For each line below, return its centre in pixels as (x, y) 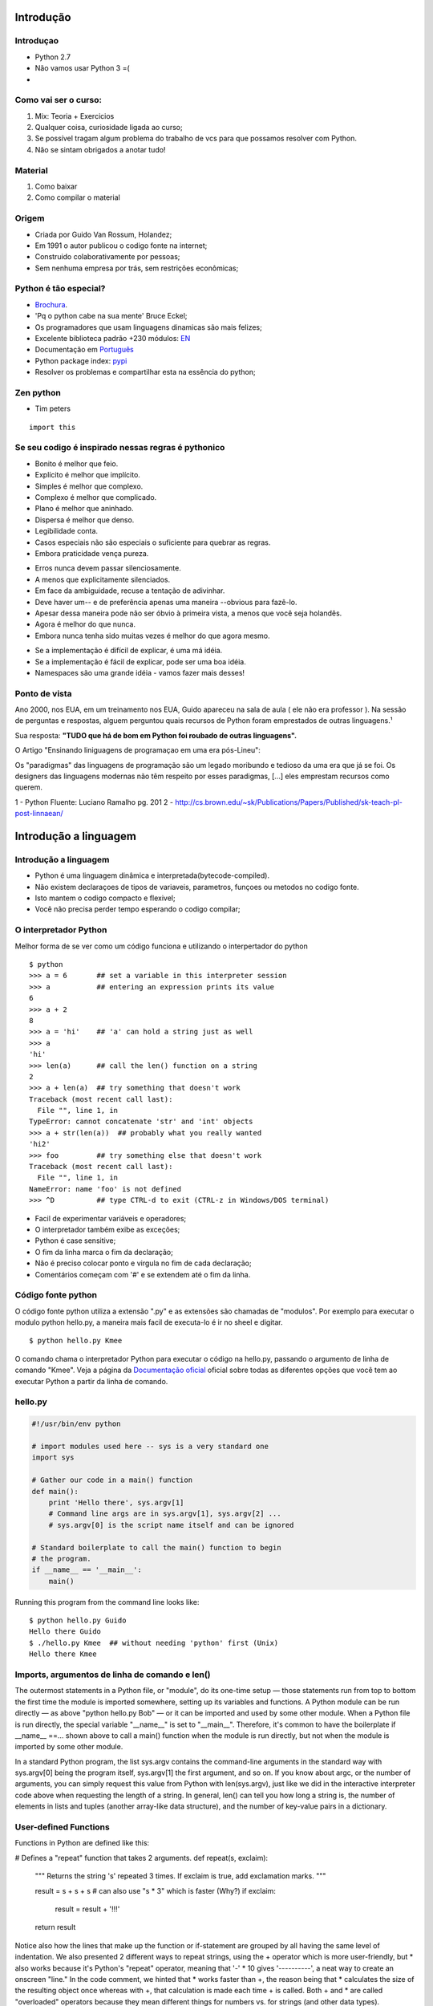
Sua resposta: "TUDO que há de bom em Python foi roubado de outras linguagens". (156, 735)
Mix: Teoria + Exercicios (75, 116)
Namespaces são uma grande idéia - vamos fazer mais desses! (140, 672)
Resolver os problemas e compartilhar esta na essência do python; (145, 372)
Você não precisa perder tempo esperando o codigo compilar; (138, 909)
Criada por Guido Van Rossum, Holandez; (103, 234)
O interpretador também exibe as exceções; (107, 1229)
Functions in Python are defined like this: (82, 1843)
